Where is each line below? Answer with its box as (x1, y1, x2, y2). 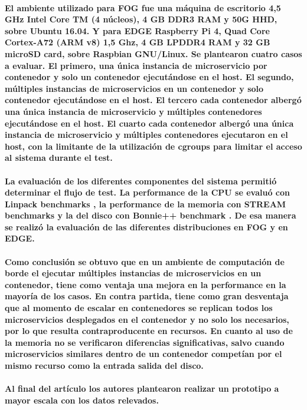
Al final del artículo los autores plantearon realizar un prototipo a (5, 382, 279, 395)
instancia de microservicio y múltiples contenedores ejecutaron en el (5, 128, 288, 141)
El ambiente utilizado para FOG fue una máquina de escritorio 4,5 (5, 1, 281, 14)
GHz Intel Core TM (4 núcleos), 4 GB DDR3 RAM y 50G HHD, (5, 13, 277, 25)
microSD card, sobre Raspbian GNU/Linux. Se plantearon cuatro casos (5, 47, 302, 59)
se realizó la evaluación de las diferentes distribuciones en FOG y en (5, 220, 288, 233)
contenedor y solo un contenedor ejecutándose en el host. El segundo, (5, 71, 294, 83)
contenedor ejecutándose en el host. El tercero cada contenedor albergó (5, 94, 302, 106)
